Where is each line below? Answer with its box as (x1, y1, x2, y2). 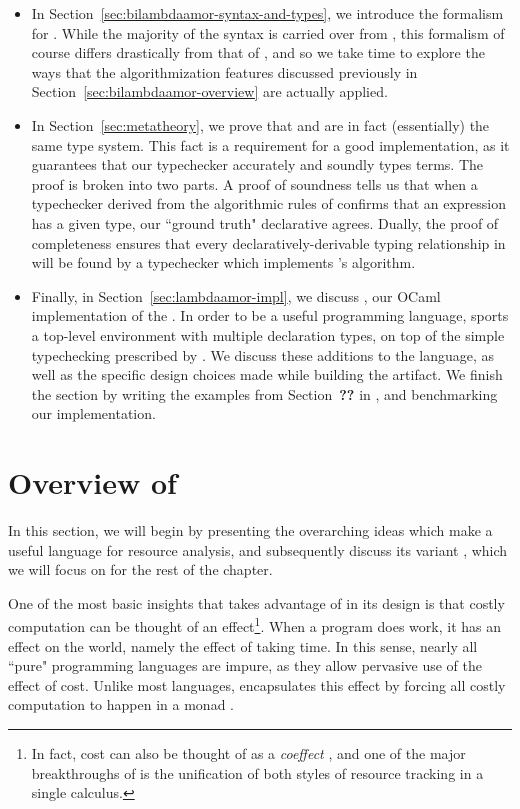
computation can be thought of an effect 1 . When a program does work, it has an (8, 613, 502, 637)
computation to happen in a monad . (8, 694, 234, 715)
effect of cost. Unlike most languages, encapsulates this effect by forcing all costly (8, 674, 506, 695)
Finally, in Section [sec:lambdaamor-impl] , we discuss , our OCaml (31, 285, 441, 306)
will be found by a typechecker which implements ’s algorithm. (31, 252, 416, 273)
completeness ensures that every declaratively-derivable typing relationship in (31, 232, 506, 253)
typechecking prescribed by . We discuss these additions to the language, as (31, 344, 495, 365)
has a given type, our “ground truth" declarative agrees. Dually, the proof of (31, 212, 499, 233)
